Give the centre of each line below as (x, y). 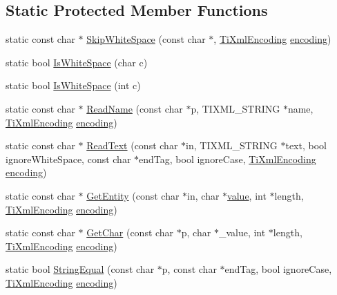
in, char (203, 195)
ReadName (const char (135, 108)
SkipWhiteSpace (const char (146, 39)
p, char (196, 232)
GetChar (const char (130, 232)
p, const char (189, 269)
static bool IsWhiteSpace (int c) (73, 85)
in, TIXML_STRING (232, 145)
